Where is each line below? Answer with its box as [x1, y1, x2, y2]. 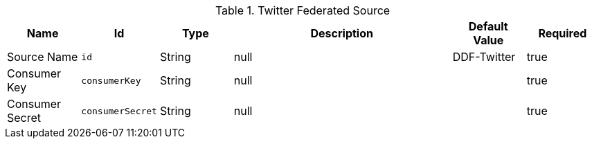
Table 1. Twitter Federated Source [215, 3, 391, 17]
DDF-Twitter [452, 50, 516, 64]
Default [468, 19, 508, 33]
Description [310, 26, 373, 40]
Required [538, 26, 587, 40]
